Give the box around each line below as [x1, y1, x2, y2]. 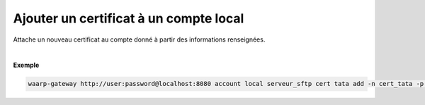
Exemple [13, 61, 40, 70]
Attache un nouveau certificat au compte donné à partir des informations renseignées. [13, 35, 266, 44]
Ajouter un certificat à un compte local [13, 11, 244, 26]
